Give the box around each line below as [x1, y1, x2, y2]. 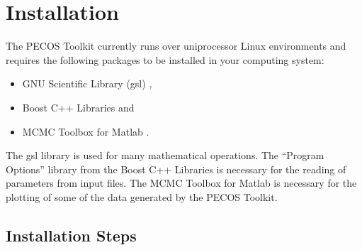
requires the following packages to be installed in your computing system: [6, 52, 324, 67]
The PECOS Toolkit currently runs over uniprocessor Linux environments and [6, 38, 346, 53]
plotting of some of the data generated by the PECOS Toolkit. [6, 189, 278, 204]
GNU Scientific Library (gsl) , [22, 76, 152, 91]
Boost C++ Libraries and [22, 99, 135, 114]
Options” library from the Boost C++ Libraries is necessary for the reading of [6, 161, 346, 176]
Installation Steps [6, 224, 137, 246]
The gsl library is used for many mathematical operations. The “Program [6, 148, 324, 163]
